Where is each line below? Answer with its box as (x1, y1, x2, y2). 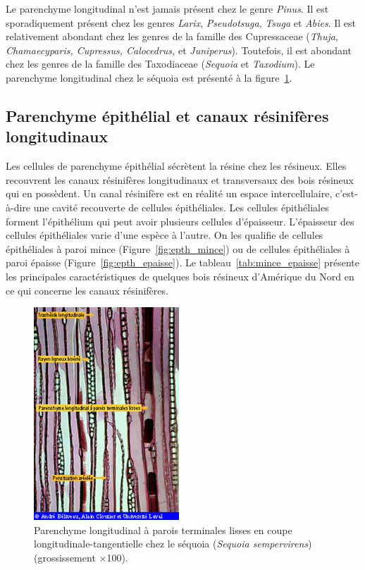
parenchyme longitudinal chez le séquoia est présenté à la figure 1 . (6, 70, 292, 85)
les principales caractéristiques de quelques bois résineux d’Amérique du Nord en (6, 268, 354, 283)
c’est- (335, 186, 358, 201)
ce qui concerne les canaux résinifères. (6, 283, 168, 297)
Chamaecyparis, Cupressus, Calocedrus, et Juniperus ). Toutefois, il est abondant (6, 42, 352, 57)
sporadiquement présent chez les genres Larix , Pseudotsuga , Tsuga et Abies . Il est (6, 15, 356, 30)
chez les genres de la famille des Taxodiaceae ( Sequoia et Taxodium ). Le (6, 56, 315, 71)
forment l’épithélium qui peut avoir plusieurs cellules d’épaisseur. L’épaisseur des (6, 213, 354, 228)
